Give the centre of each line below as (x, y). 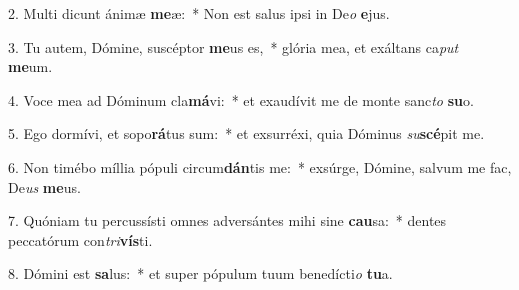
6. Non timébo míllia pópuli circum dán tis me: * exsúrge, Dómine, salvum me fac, (260, 166)
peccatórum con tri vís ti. (80, 239)
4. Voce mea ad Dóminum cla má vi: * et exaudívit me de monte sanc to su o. (241, 99)
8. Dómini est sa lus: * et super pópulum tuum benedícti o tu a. (200, 273)
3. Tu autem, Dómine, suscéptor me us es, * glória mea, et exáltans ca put (233, 46)
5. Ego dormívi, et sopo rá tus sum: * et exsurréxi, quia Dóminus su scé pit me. (246, 133)
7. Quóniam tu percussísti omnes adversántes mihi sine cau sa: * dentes (227, 220)
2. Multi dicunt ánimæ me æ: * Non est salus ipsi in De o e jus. (199, 13)
